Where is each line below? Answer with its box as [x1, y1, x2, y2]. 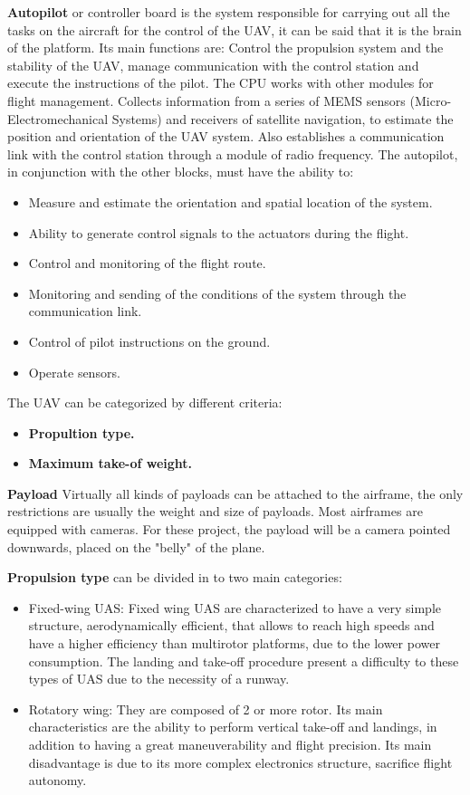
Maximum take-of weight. [28, 454, 193, 473]
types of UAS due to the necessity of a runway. [28, 669, 290, 688]
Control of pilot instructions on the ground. [28, 331, 271, 350]
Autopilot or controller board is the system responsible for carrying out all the [7, 3, 450, 21]
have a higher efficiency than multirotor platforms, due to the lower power [28, 634, 440, 653]
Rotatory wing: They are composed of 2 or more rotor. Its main [28, 699, 383, 718]
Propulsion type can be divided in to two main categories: [7, 568, 342, 587]
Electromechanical [7, 109, 109, 128]
